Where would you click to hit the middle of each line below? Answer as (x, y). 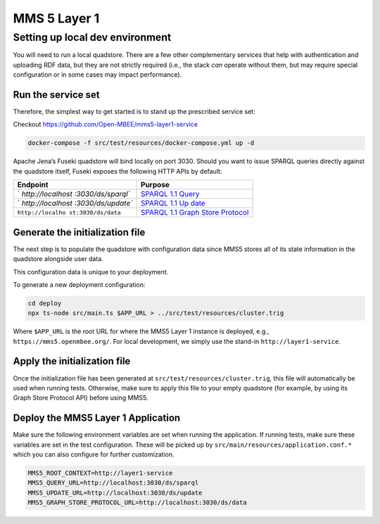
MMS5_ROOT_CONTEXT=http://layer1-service (100, 473)
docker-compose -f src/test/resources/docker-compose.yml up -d (141, 143)
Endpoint (33, 185)
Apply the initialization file (72, 361)
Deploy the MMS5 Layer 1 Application (97, 418)
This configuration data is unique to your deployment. (91, 271)
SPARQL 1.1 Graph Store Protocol (195, 212)
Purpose (156, 185)
